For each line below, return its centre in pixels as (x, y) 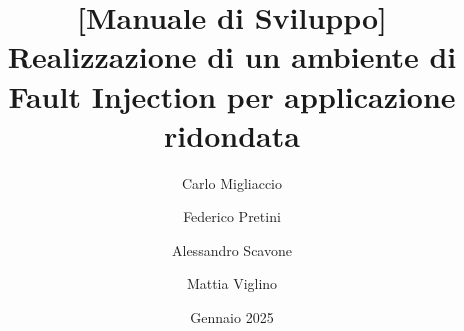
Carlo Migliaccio (232, 182)
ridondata (232, 134)
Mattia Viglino (232, 283)
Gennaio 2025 (232, 317)
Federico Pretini (232, 216)
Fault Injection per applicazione (232, 95)
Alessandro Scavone (232, 249)
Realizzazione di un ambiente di (232, 56)
